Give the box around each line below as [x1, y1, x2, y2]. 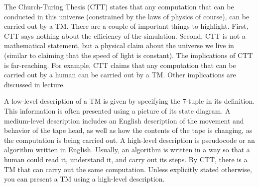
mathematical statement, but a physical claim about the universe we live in [4, 40, 234, 51]
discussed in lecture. [4, 79, 65, 89]
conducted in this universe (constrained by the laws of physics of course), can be [4, 11, 250, 21]
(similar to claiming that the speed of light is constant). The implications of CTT [4, 50, 253, 60]
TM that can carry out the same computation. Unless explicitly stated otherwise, [4, 164, 252, 174]
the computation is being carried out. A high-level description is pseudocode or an [4, 134, 255, 145]
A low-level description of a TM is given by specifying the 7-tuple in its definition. [4, 96, 255, 106]
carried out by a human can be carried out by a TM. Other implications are [4, 69, 236, 80]
